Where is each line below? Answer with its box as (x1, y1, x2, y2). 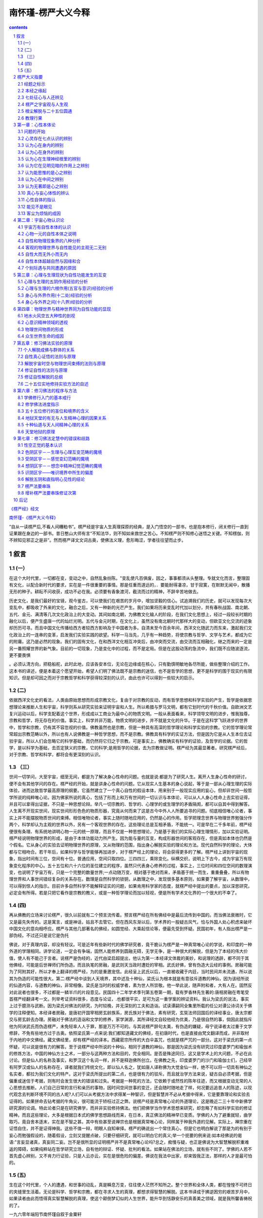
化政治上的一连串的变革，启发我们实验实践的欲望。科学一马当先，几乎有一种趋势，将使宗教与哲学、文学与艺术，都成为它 (9, 631, 252, 638)
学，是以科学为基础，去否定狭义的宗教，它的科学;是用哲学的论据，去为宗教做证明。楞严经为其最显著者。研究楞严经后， (9, 744, 249, 750)
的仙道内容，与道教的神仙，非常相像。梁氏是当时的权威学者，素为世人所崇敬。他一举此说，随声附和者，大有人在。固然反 (9, 982, 252, 989)
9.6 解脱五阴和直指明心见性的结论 (18, 476, 85, 482)
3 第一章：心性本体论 (13, 122, 56, 128)
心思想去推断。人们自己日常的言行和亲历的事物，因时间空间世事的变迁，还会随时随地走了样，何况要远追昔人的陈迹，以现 (9, 1085, 252, 1091)
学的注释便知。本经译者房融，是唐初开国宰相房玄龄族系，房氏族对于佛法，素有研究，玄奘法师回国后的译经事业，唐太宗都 (9, 1009, 252, 1015)
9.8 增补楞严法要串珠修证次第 (18, 490, 76, 496)
